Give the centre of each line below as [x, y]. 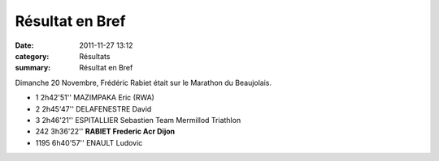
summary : [33, 68]
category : [32, 56]
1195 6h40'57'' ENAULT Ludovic [89, 142]
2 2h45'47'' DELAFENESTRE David [93, 108]
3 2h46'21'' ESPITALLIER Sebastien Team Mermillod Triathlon [138, 120]
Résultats [95, 56]
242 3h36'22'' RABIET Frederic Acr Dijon [105, 131]
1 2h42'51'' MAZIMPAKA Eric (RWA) [95, 98]
